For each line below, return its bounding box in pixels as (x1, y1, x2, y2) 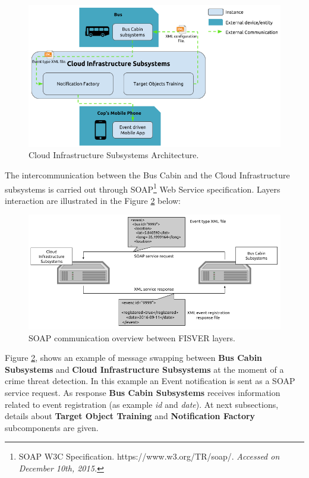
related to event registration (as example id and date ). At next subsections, (5, 398, 279, 410)
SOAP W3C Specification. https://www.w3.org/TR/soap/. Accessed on (18, 450, 280, 463)
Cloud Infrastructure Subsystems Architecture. (29, 149, 199, 161)
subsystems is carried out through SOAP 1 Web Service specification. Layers (5, 181, 280, 195)
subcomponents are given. (5, 421, 99, 433)
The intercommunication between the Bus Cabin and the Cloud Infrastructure (5, 168, 290, 181)
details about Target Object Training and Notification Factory (5, 410, 256, 422)
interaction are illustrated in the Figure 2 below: (5, 194, 181, 206)
